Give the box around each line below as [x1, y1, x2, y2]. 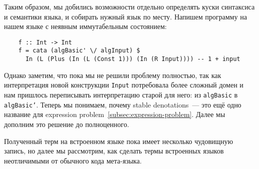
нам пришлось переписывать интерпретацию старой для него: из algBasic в [4, 89, 238, 99]
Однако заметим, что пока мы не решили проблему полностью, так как [4, 69, 221, 80]
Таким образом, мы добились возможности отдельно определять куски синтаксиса [4, 1, 255, 11]
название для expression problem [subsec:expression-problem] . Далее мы [4, 109, 225, 119]
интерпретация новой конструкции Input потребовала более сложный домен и [4, 79, 243, 90]
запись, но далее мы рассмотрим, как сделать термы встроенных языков [4, 145, 224, 156]
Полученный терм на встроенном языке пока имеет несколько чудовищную [4, 135, 233, 146]
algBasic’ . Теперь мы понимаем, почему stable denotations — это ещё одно [4, 99, 241, 109]
